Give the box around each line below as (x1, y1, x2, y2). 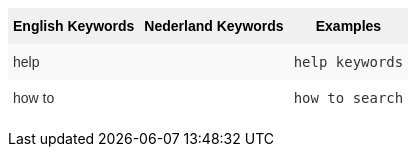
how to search (293, 90, 404, 106)
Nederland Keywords (144, 18, 284, 34)
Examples (315, 18, 382, 34)
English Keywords (13, 18, 135, 34)
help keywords (293, 54, 404, 70)
